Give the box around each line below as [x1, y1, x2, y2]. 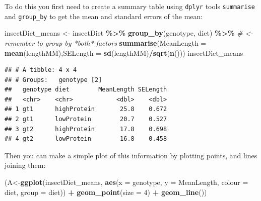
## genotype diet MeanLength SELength [5, 86, 167, 93]
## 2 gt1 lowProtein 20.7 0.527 [5, 116, 167, 123]
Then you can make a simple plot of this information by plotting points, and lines [5, 150, 257, 160]
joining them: [5, 160, 46, 170]
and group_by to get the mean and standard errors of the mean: [5, 11, 203, 21]
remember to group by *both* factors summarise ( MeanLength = [5, 37, 207, 48]
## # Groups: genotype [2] [5, 76, 102, 83]
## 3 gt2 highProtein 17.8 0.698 [5, 125, 167, 133]
